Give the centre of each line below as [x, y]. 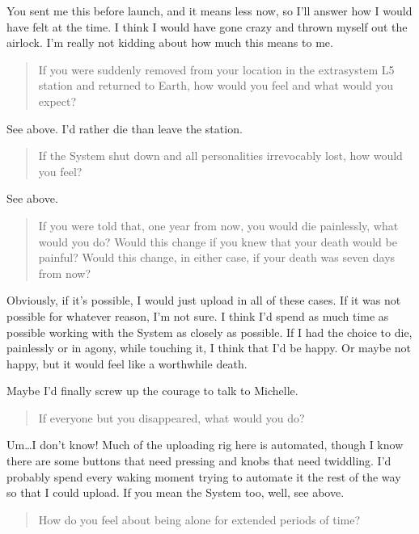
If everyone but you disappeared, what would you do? [171, 417]
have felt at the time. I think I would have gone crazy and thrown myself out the [207, 26]
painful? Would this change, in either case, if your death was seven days [217, 257]
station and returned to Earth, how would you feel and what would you [216, 85]
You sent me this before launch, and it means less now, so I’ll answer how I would [209, 11]
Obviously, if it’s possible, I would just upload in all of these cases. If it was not [204, 300]
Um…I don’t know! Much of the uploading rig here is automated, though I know [205, 445]
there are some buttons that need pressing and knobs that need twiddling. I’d [199, 461]
